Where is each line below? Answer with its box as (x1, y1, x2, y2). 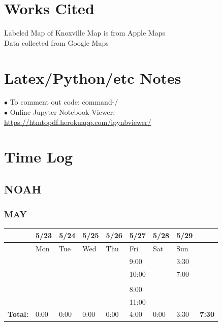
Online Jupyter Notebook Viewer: (10, 107, 115, 117)
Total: (8, 309, 28, 319)
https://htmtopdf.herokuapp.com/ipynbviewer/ (4, 116, 151, 127)
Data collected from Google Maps (4, 37, 109, 48)
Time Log (4, 146, 73, 167)
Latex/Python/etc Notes (4, 67, 181, 88)
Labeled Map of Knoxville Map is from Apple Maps (4, 27, 165, 38)
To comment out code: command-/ (10, 96, 118, 107)
